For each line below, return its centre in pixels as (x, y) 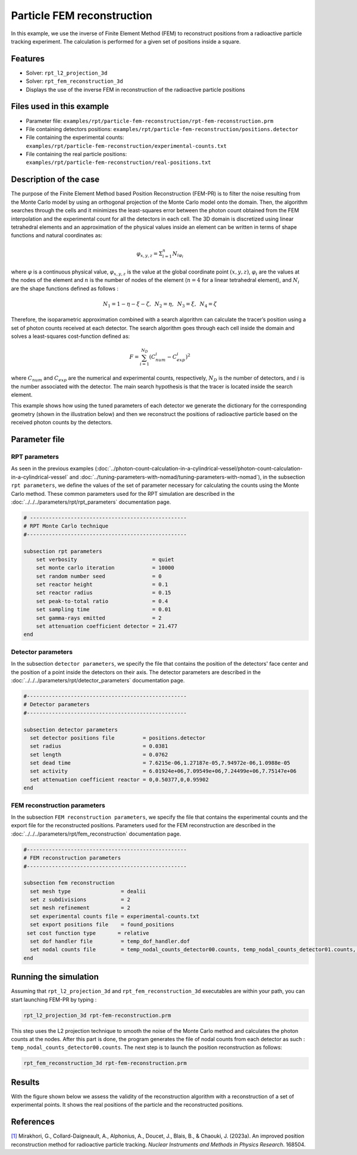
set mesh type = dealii (88, 891)
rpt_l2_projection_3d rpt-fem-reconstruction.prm (97, 1015)
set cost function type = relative (88, 933)
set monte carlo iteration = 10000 (105, 568)
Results (25, 1082)
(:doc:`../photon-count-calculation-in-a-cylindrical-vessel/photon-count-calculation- (199, 468)
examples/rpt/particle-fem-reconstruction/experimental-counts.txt (126, 146)
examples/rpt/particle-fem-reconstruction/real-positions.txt (118, 163)
